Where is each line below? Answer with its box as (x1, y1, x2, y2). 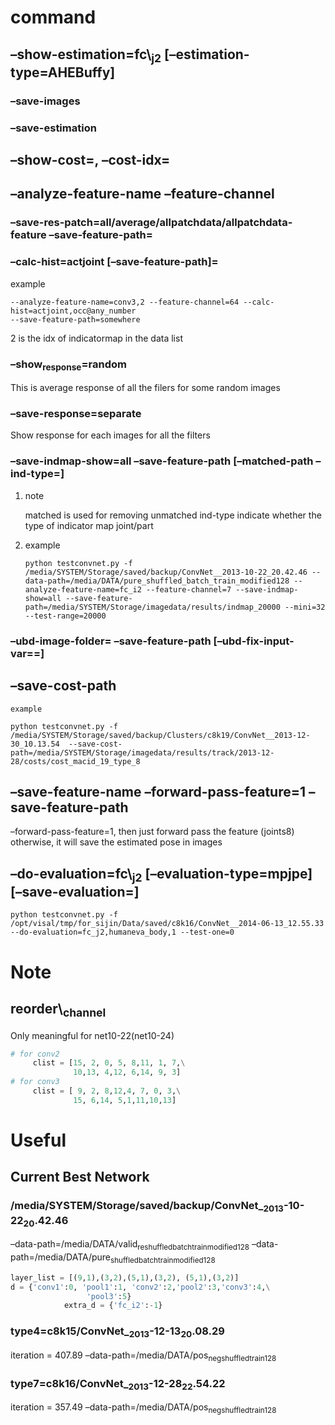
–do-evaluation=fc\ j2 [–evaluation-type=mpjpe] (10, 865, 313, 885)
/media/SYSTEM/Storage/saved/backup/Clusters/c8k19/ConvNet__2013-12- (10, 730, 311, 740)
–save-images (10, 94, 81, 108)
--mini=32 (284, 602, 326, 612)
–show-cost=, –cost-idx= (10, 152, 171, 168)
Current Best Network (10, 1169, 150, 1186)
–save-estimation (10, 121, 97, 135)
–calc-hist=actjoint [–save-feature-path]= (10, 255, 219, 269)
